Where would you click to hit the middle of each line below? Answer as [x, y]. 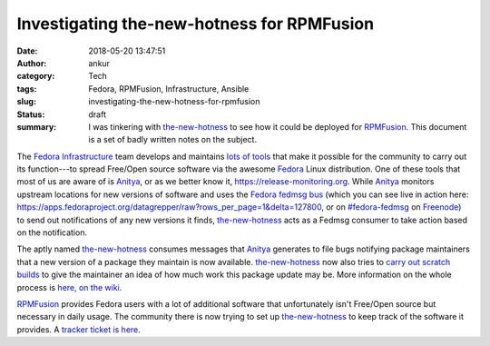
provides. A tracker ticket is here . [78, 329]
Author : [32, 63]
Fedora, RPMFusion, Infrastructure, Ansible [169, 89]
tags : [27, 89]
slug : [26, 102]
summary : [37, 126]
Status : [31, 114]
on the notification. [52, 232]
